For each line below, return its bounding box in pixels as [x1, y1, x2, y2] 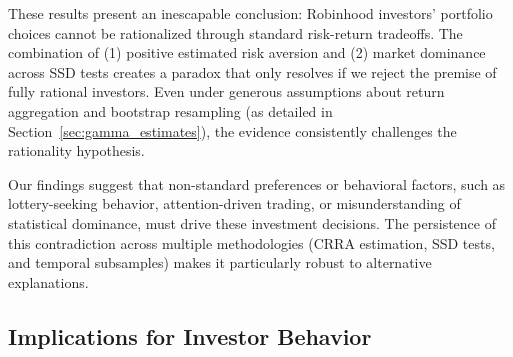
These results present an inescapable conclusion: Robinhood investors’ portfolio [8, 3, 493, 23]
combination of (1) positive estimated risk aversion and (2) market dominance [8, 42, 486, 63]
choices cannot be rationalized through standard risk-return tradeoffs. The [8, 22, 463, 43]
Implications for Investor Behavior [8, 320, 372, 351]
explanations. [8, 271, 89, 292]
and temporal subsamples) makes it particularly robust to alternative [8, 252, 432, 273]
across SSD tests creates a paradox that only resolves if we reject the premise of [8, 61, 497, 82]
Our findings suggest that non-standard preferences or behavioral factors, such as [8, 173, 506, 194]
